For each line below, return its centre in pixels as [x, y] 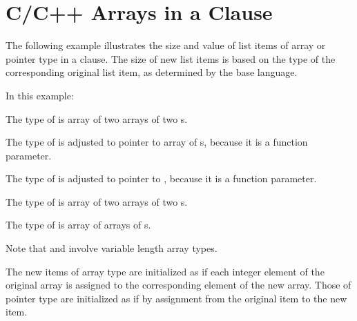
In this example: [40, 95]
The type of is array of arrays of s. [78, 225]
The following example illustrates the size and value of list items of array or [166, 45]
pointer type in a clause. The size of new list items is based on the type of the [171, 58]
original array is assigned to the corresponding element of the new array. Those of [178, 285]
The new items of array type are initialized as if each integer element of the [165, 271]
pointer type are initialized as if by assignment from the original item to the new [176, 298]
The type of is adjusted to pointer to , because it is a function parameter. [161, 178]
